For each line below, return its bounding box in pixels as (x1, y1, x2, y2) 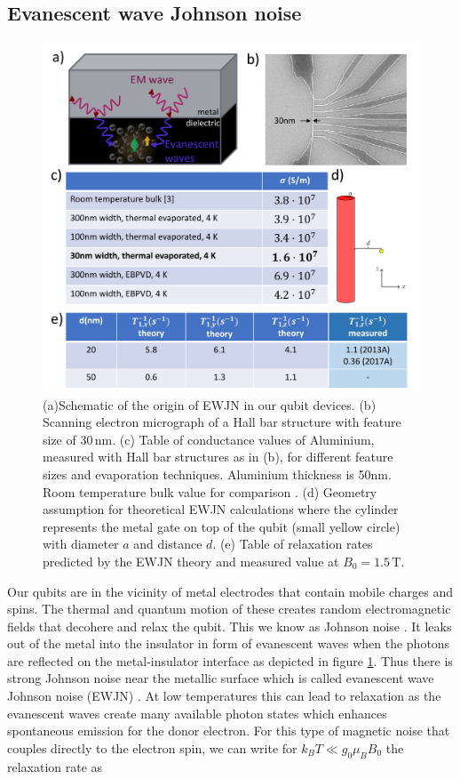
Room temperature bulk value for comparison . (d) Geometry (43, 482, 377, 501)
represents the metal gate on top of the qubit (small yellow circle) (43, 517, 401, 535)
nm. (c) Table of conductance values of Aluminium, (94, 430, 375, 448)
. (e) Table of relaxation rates (212, 534, 373, 553)
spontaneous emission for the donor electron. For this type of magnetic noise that (7, 721, 450, 740)
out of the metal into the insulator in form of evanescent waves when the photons (7, 634, 450, 653)
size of (43, 430, 76, 448)
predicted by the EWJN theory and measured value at (43, 551, 339, 570)
